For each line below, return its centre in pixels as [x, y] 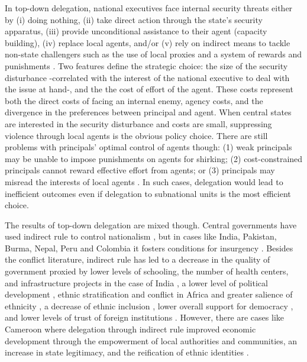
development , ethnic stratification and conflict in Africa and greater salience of [149, 294]
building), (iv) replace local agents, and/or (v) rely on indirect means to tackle [148, 42]
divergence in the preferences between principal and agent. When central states [148, 112]
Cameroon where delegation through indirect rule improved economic [130, 329]
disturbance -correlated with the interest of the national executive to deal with [147, 77]
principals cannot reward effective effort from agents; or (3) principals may [140, 170]
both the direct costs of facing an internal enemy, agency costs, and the [134, 100]
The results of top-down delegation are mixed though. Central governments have [151, 224]
